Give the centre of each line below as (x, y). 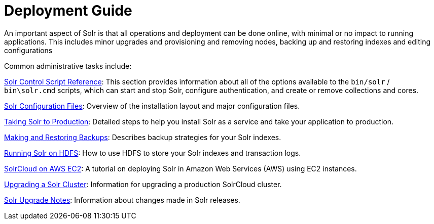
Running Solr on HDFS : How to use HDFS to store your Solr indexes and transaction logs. (153, 153)
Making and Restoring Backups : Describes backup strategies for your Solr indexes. (143, 137)
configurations (28, 50)
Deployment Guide (68, 11)
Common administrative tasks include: (68, 66)
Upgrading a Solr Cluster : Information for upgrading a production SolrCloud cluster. (143, 184)
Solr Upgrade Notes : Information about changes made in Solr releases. (122, 200)
